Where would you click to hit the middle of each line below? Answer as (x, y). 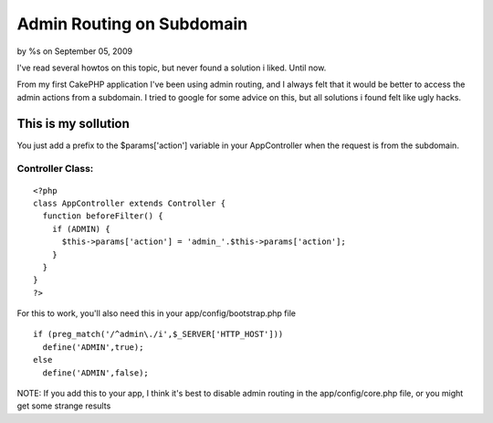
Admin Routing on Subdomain (132, 24)
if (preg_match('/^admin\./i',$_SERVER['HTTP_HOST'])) (158, 334)
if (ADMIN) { (81, 229)
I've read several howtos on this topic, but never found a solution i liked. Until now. (172, 68)
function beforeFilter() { (103, 216)
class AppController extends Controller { (130, 203)
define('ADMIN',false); (96, 373)
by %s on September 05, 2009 (74, 51)
